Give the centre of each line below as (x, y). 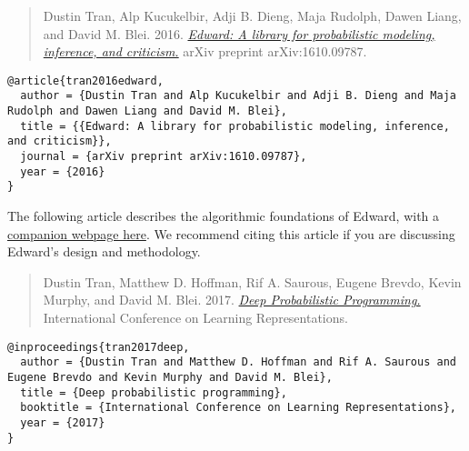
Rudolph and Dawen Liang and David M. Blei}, (147, 111)
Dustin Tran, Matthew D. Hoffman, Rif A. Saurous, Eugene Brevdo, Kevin (252, 281)
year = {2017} (63, 422)
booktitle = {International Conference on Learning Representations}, (238, 408)
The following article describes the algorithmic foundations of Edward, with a (224, 216)
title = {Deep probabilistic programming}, (154, 392)
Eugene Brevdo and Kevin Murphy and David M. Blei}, (170, 377)
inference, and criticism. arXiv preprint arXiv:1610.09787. (205, 51)
